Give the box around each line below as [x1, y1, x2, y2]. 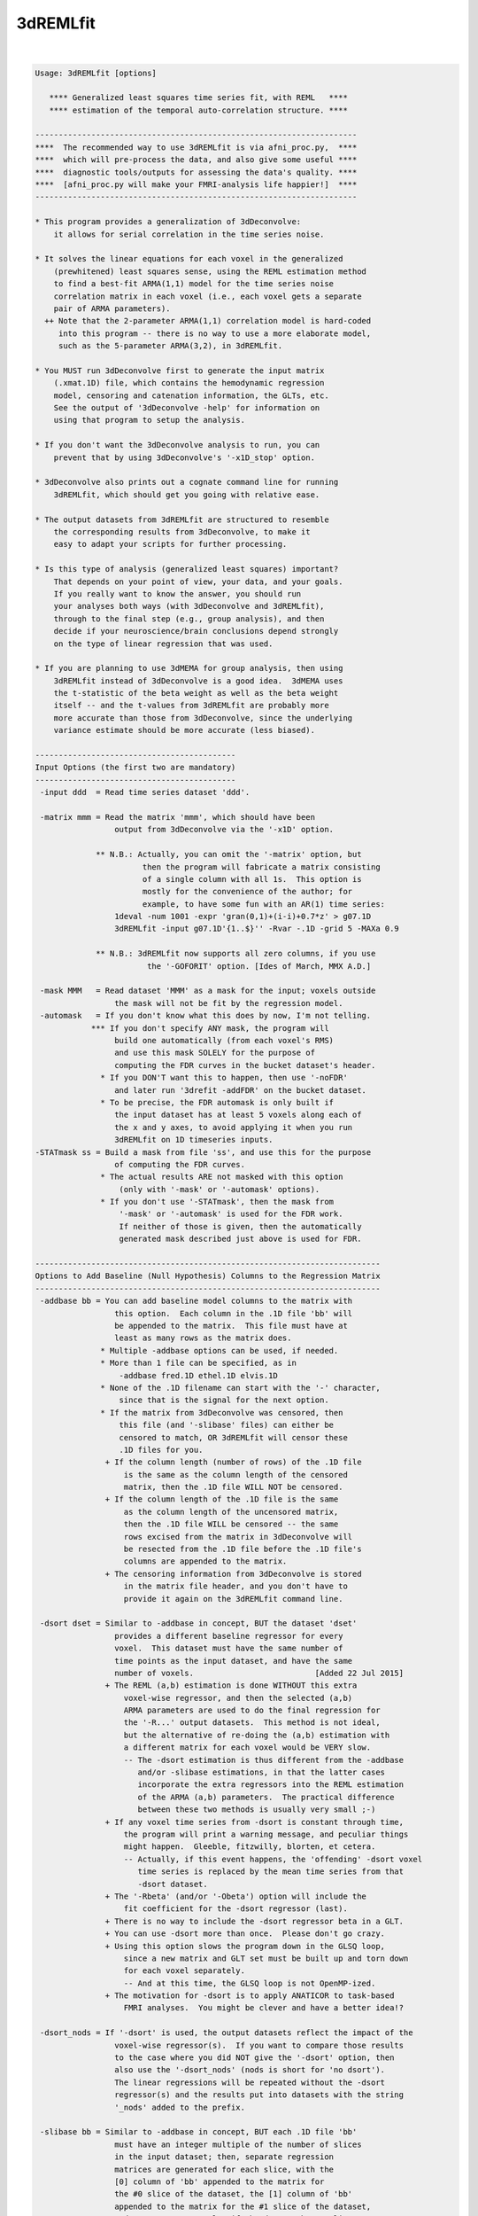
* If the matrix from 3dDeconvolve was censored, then [100, 1408, 343, 1417]
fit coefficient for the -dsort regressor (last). [123, 1904, 349, 1914]
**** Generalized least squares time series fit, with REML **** [49, 93, 349, 103]
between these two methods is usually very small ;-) [137, 1805, 376, 1814]
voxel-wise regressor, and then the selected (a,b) [123, 1693, 353, 1703]
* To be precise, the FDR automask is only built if [100, 1097, 335, 1107]
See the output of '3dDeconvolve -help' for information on [53, 403, 320, 413]
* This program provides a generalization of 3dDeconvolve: [35, 217, 302, 227]
